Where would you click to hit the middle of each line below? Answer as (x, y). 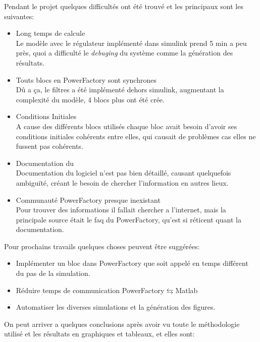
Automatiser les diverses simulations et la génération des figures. (116, 307)
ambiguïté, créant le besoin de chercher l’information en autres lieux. (122, 182)
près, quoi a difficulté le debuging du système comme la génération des (124, 53)
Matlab (187, 290)
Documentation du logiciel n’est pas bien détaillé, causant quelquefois (123, 173)
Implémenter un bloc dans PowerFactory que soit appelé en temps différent (132, 263)
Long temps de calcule (50, 33)
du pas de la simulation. (53, 273)
